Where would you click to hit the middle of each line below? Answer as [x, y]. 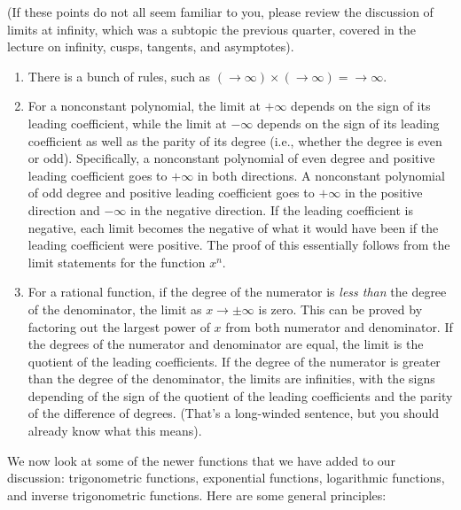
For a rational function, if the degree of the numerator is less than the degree [237, 292]
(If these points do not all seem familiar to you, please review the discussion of [220, 12]
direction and [64, 209]
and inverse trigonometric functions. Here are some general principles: [197, 495]
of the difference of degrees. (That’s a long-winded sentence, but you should [233, 413]
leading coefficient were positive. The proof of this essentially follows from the [239, 245]
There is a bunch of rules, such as [119, 76]
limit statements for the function [117, 262]
